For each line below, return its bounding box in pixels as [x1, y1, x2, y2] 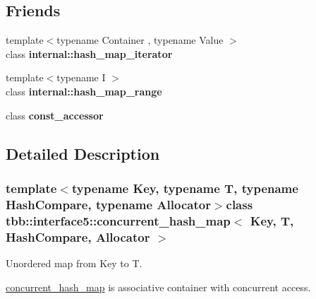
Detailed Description [6, 142, 160, 164]
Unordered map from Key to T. [6, 255, 142, 270]
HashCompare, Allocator [6, 228, 150, 245]
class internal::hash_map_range [6, 83, 162, 98]
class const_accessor [6, 107, 104, 122]
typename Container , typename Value [56, 33, 224, 47]
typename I [56, 70, 106, 85]
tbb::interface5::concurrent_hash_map [6, 211, 231, 229]
